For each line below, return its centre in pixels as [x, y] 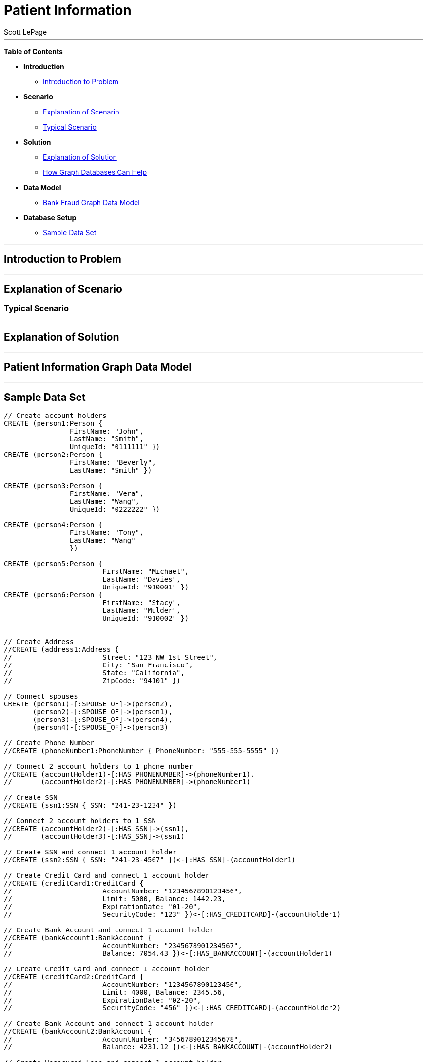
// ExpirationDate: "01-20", [103, 907]
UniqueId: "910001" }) [146, 587]
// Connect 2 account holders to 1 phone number [98, 767]
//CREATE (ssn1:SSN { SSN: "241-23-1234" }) [90, 806]
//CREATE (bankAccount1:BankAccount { [78, 938]
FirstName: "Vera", [107, 494]
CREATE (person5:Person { [53, 564]
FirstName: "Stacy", [142, 603]
